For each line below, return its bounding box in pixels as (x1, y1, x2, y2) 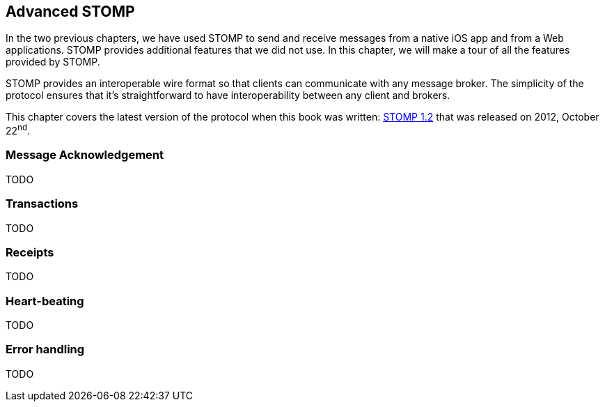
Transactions (6, 197, 79, 211)
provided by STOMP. (6, 56, 100, 68)
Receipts (6, 245, 54, 259)
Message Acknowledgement (6, 148, 164, 162)
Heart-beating (6, 293, 84, 308)
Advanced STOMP (6, 3, 135, 20)
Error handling (6, 342, 85, 357)
